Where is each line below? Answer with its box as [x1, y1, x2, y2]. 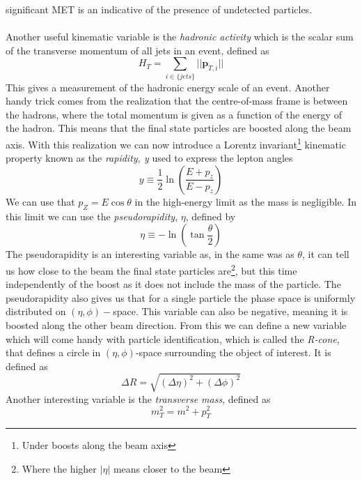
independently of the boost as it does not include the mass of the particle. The [6, 277, 341, 291]
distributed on [6, 304, 66, 319]
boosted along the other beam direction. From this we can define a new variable [6, 317, 347, 332]
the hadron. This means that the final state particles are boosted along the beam [6, 121, 352, 135]
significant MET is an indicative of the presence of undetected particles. [6, 2, 313, 16]
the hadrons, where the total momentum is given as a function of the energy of [6, 107, 342, 121]
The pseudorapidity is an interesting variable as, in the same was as [6, 247, 294, 261]
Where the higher [22, 461, 97, 475]
